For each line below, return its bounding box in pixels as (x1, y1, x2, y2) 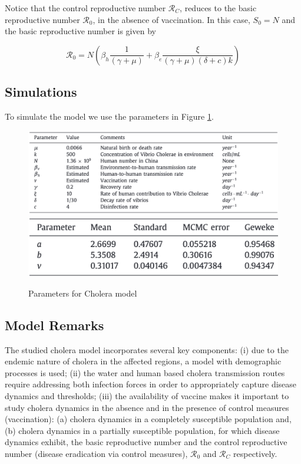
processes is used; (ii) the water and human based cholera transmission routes (5, 366, 285, 379)
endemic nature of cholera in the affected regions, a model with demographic (5, 355, 282, 367)
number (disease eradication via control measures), (5, 447, 188, 460)
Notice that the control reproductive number (5, 2, 166, 14)
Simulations (5, 83, 77, 101)
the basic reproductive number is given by (5, 25, 156, 37)
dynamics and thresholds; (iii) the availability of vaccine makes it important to (5, 390, 289, 402)
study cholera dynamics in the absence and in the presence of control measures (5, 401, 289, 413)
